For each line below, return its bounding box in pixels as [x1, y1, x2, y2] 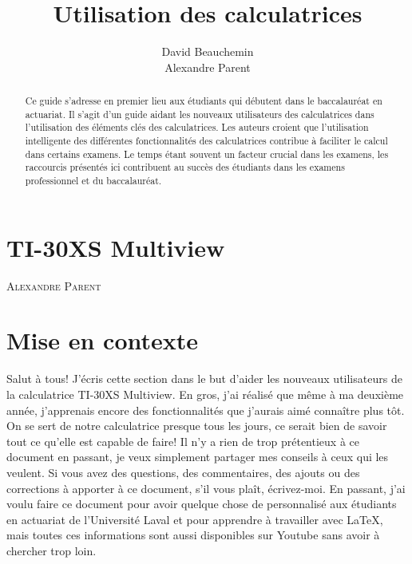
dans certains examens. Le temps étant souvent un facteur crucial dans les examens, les [25, 147, 389, 160]
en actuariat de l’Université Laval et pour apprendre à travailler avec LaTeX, [6, 511, 383, 527]
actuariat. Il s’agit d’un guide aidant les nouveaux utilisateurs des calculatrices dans [25, 107, 374, 120]
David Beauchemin [161, 43, 254, 60]
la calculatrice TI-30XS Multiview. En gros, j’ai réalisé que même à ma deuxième [6, 385, 404, 402]
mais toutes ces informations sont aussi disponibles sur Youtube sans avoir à [6, 527, 380, 543]
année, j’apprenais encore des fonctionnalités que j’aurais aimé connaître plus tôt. [6, 401, 405, 418]
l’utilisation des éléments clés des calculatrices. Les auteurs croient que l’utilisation [25, 120, 369, 134]
